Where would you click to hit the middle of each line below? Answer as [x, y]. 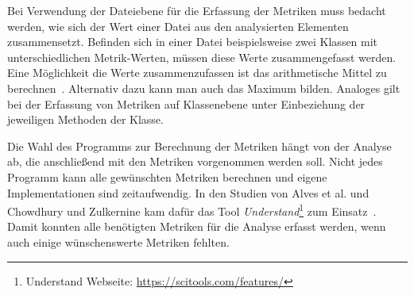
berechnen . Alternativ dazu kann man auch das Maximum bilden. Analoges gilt [204, 88]
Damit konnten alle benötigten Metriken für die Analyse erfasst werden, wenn [197, 226]
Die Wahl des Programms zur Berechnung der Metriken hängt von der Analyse [199, 146]
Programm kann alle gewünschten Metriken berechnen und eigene [167, 176]
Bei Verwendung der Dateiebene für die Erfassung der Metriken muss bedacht [197, 10]
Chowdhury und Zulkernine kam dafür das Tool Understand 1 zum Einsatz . [192, 210]
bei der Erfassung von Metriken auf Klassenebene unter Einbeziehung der [186, 103]
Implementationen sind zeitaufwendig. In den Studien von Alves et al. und [188, 192]
